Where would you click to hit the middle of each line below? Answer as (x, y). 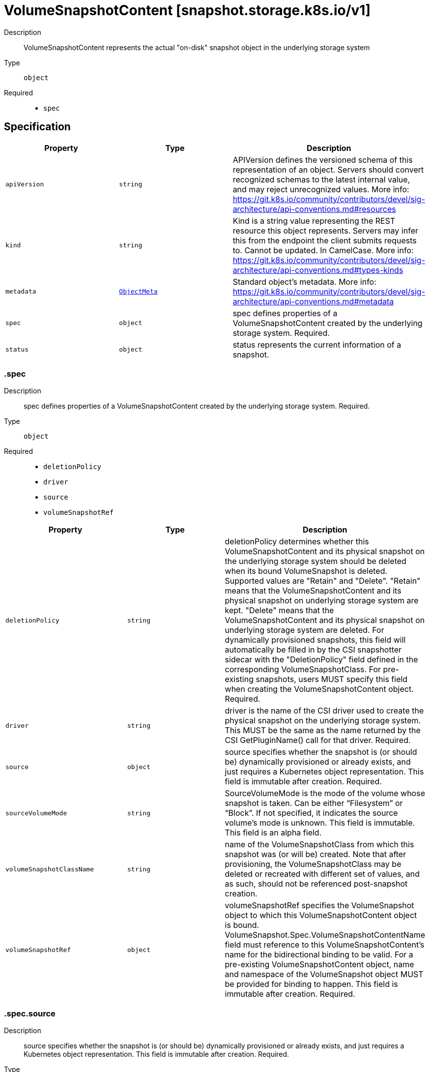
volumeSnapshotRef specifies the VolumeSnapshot (319, 906)
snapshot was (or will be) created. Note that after (315, 854)
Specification (37, 127)
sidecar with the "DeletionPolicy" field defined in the (321, 660)
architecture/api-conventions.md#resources (314, 209)
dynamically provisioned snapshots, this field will (315, 640)
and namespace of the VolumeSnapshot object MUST (324, 974)
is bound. (242, 925)
